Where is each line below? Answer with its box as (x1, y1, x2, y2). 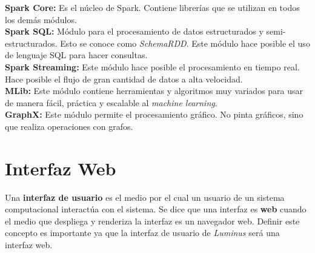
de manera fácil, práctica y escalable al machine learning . (5, 96, 217, 109)
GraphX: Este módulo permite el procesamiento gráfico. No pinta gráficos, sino (5, 108, 303, 121)
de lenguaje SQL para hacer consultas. (5, 49, 148, 61)
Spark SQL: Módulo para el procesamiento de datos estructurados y (5, 25, 264, 38)
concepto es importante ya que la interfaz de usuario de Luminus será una (5, 226, 280, 239)
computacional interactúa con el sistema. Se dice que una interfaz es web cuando (5, 203, 307, 215)
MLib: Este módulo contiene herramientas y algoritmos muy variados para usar (5, 84, 303, 97)
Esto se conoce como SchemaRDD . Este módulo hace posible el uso (60, 36, 310, 49)
